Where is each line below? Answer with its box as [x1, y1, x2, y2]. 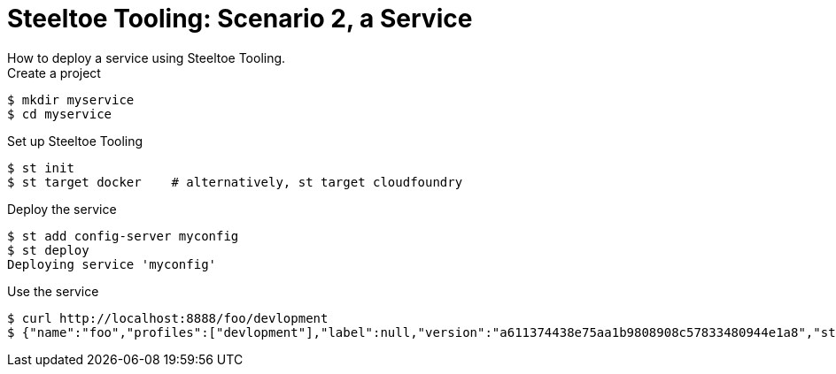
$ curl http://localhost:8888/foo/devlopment [7, 310, 329, 325]
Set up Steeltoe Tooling [7, 133, 143, 149]
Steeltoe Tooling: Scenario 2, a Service [7, 4, 473, 34]
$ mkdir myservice [7, 92, 135, 107]
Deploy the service [7, 201, 117, 217]
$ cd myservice [7, 106, 112, 121]
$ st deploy [7, 242, 89, 257]
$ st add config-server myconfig [7, 228, 239, 243]
